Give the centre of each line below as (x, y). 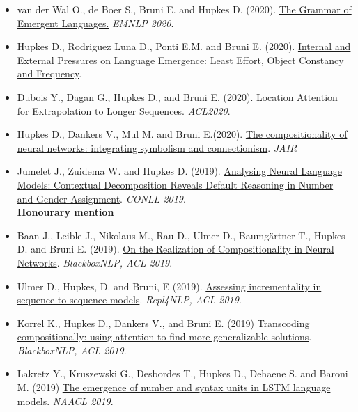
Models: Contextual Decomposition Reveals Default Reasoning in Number (175, 184)
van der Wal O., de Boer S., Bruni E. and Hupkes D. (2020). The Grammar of (184, 9)
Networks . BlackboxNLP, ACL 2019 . (95, 262)
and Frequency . (49, 73)
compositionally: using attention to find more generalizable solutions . (164, 336)
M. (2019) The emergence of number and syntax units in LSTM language (174, 387)
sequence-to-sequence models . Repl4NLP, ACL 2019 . (129, 300)
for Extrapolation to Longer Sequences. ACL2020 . (124, 110)
